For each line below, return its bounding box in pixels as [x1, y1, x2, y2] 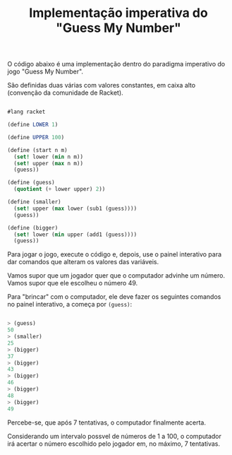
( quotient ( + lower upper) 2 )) [13, 186, 106, 193]
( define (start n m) [7, 146, 68, 153]
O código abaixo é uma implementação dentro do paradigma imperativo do [7, 60, 226, 69]
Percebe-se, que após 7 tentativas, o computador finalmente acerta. [7, 418, 207, 427]
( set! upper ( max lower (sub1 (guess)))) [13, 205, 138, 212]
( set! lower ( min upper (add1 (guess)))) [13, 231, 138, 238]
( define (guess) [7, 179, 55, 187]
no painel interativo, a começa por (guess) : [7, 300, 133, 309]
